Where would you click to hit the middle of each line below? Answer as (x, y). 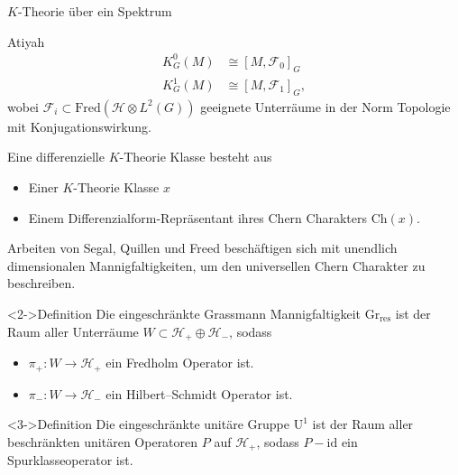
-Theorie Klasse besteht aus (196, 157)
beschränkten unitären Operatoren (103, 441)
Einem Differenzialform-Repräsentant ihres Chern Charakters (197, 217)
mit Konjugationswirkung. (79, 126)
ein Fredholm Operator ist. (180, 363)
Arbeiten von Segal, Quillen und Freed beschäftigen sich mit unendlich (202, 248)
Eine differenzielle (56, 157)
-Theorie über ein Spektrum (95, 11)
